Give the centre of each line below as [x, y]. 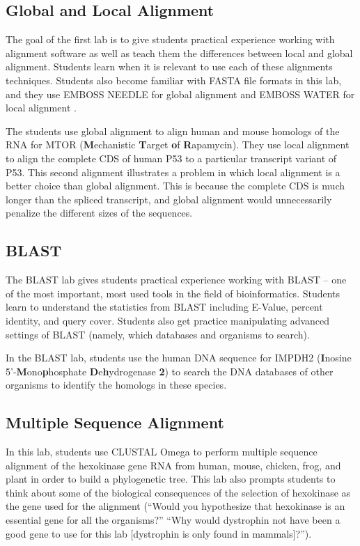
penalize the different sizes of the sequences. [99, 213]
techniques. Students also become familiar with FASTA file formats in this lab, [174, 80]
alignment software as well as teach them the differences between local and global [179, 53]
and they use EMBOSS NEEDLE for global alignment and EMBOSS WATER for [180, 94]
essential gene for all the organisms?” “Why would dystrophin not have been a [173, 520]
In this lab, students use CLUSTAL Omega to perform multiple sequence [162, 452]
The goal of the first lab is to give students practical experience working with [170, 39]
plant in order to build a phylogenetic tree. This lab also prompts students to [171, 479]
